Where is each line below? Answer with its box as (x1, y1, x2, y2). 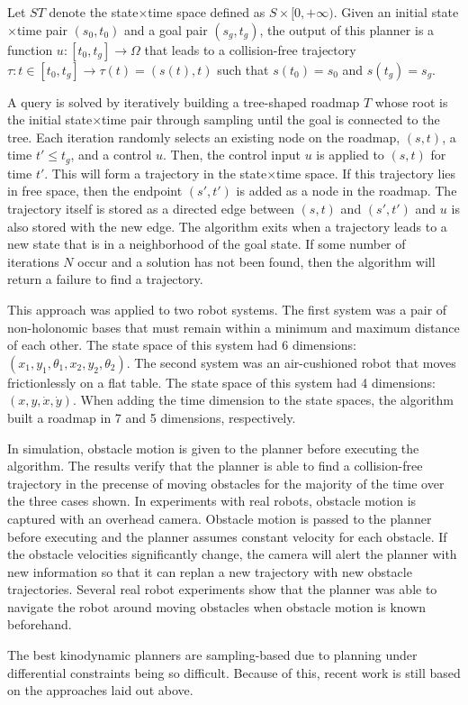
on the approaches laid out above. (7, 681, 193, 700)
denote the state (49, 3, 139, 21)
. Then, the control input (163, 145, 301, 164)
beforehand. (7, 615, 72, 634)
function (7, 40, 53, 59)
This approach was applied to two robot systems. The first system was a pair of (7, 299, 447, 318)
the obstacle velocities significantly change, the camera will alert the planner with (7, 545, 457, 563)
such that (217, 60, 269, 78)
